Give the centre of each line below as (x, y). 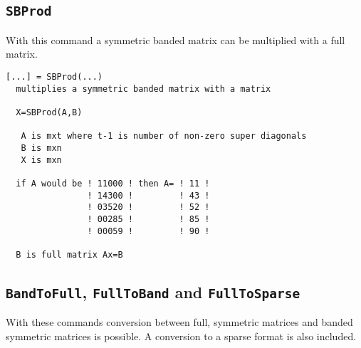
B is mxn (41, 148)
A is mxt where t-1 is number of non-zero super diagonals (164, 136)
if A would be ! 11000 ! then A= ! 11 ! (113, 183)
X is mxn (41, 160)
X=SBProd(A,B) (49, 112)
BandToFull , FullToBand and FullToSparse (153, 291)
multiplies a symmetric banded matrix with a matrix (143, 89)
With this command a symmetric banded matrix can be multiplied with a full (176, 39)
